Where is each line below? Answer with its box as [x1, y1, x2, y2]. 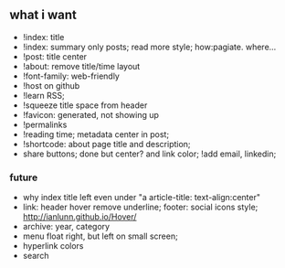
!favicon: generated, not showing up [22, 109, 160, 120]
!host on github [22, 80, 80, 91]
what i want [9, 7, 78, 23]
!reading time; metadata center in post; [22, 128, 170, 140]
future [9, 171, 38, 184]
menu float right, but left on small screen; [22, 230, 178, 241]
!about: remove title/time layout [22, 60, 141, 71]
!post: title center [22, 50, 88, 62]
